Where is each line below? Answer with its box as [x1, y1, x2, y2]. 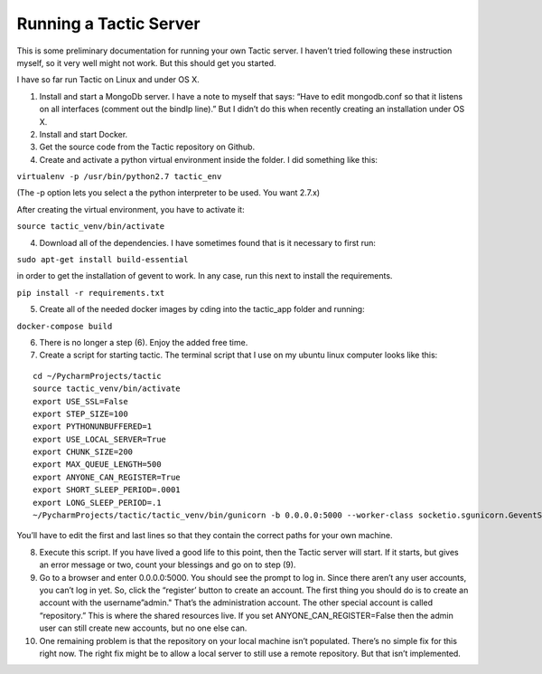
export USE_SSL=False [33, 396, 128, 406]
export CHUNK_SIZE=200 [33, 447, 134, 457]
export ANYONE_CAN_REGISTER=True [33, 471, 181, 482]
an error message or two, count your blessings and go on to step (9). [39, 559, 296, 570]
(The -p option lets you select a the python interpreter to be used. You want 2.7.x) [16, 187, 321, 198]
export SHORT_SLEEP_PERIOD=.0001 [33, 485, 181, 495]
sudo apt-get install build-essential [16, 254, 189, 265]
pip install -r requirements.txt [16, 288, 165, 298]
